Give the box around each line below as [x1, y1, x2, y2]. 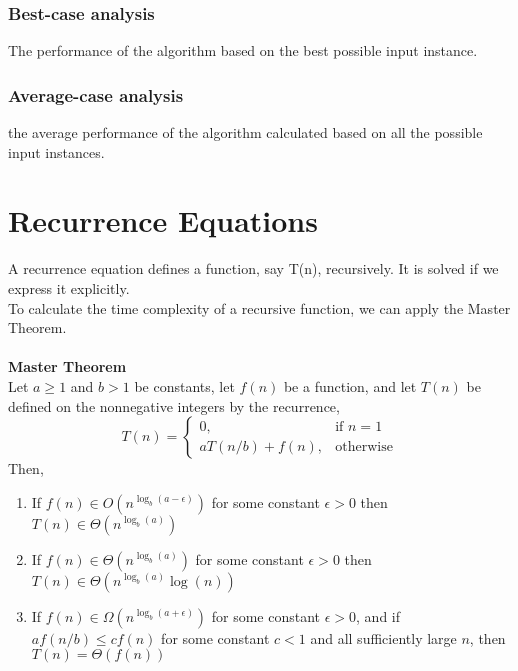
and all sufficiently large [310, 627, 457, 648]
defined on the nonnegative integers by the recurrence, [8, 395, 340, 416]
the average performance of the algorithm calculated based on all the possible [8, 122, 483, 143]
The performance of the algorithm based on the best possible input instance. [8, 40, 478, 61]
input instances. [8, 141, 105, 162]
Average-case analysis [8, 82, 184, 107]
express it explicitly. [8, 277, 130, 298]
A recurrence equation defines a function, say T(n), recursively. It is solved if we [8, 258, 499, 279]
